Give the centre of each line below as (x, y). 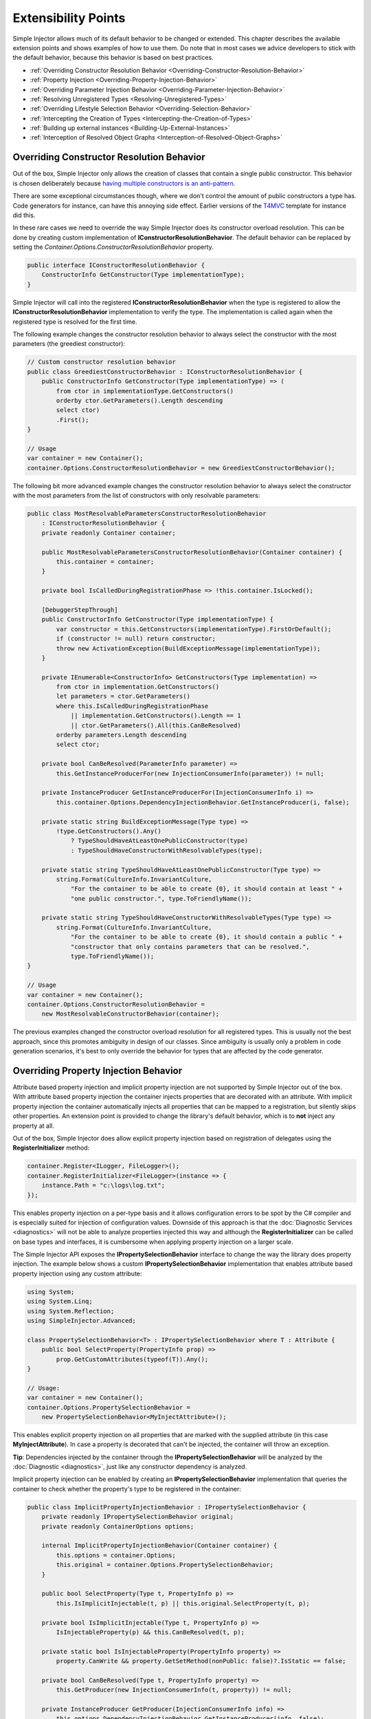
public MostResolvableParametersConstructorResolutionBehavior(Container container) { (192, 552)
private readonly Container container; (109, 533)
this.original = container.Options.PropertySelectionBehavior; (165, 1565)
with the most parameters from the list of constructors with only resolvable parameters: (136, 496)
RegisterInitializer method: (51, 1148)
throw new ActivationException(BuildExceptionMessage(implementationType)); (188, 648)
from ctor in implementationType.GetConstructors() (145, 391)
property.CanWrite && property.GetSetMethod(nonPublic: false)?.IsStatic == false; (201, 1661)
